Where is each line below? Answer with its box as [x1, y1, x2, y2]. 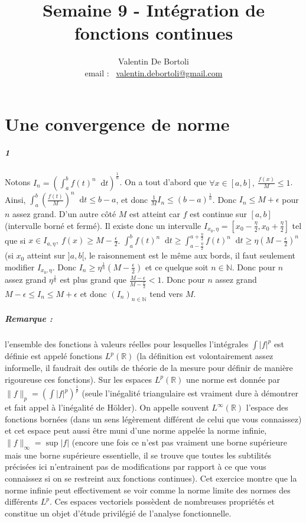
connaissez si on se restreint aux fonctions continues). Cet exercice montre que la [5, 472, 297, 485]
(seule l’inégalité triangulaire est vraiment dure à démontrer [82, 387, 298, 399]
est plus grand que [60, 273, 127, 286]
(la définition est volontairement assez [136, 350, 274, 362]
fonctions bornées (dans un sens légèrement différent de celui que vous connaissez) [5, 412, 302, 425]
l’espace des [246, 401, 288, 414]
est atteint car [129, 208, 181, 220]
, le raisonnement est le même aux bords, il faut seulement [84, 249, 296, 261]
